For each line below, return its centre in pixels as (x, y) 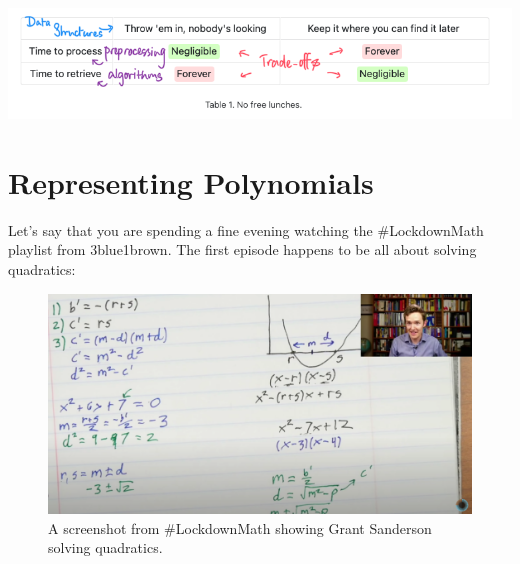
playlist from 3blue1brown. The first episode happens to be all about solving (242, 249)
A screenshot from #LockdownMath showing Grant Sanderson (240, 527)
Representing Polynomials (191, 181)
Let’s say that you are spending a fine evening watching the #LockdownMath (246, 229)
